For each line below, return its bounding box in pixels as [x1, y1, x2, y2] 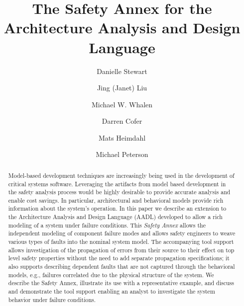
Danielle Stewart [97, 66, 147, 76]
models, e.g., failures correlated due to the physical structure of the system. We [8, 270, 214, 279]
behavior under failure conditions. [8, 295, 96, 304]
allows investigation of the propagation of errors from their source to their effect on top [8, 245, 235, 254]
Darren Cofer [102, 116, 142, 126]
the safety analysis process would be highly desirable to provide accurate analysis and [8, 188, 231, 196]
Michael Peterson [96, 149, 148, 159]
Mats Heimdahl [98, 132, 146, 143]
